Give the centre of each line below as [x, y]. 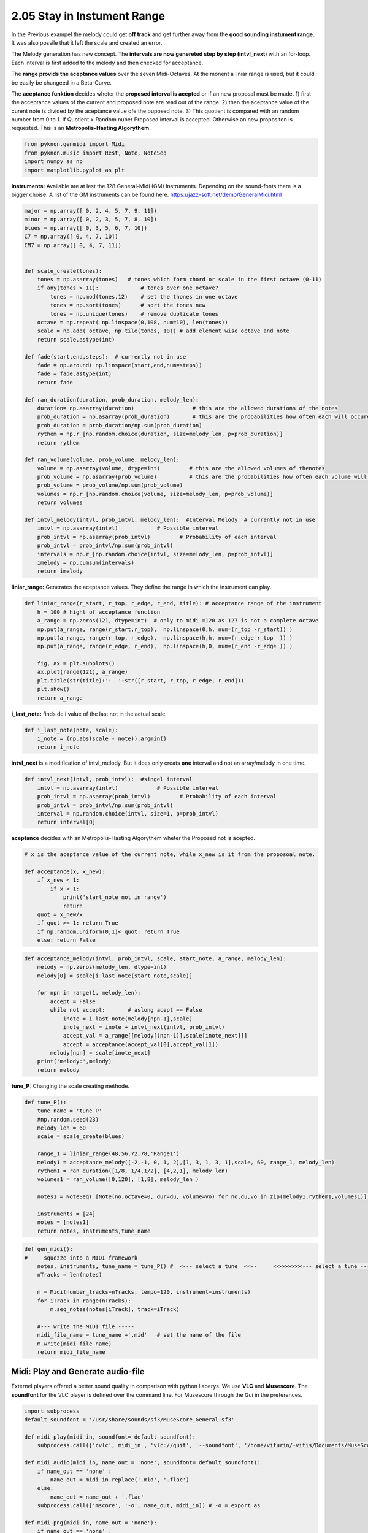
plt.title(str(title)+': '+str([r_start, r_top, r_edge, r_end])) [141, 680]
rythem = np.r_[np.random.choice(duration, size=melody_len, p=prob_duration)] [160, 434]
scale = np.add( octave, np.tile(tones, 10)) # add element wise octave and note [163, 331]
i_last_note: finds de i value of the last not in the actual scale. [89, 714]
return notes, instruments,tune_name [94, 1231]
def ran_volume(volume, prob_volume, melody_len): [102, 460]
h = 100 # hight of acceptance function [99, 612]
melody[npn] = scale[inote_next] [100, 1053]
